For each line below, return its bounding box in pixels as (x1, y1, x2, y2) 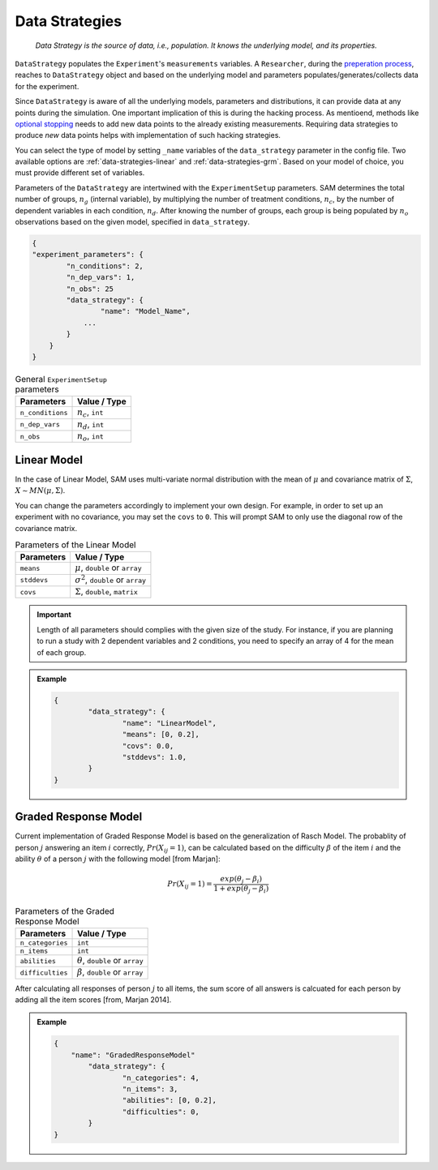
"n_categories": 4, (122, 1073, 200, 1082)
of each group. (36, 647, 87, 657)
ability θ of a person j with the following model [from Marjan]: (15, 854, 221, 864)
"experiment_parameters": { (32, 250, 144, 259)
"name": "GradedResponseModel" (71, 1050, 195, 1060)
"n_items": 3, (122, 1084, 178, 1094)
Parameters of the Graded (15, 905, 115, 916)
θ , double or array (77, 954, 144, 966)
